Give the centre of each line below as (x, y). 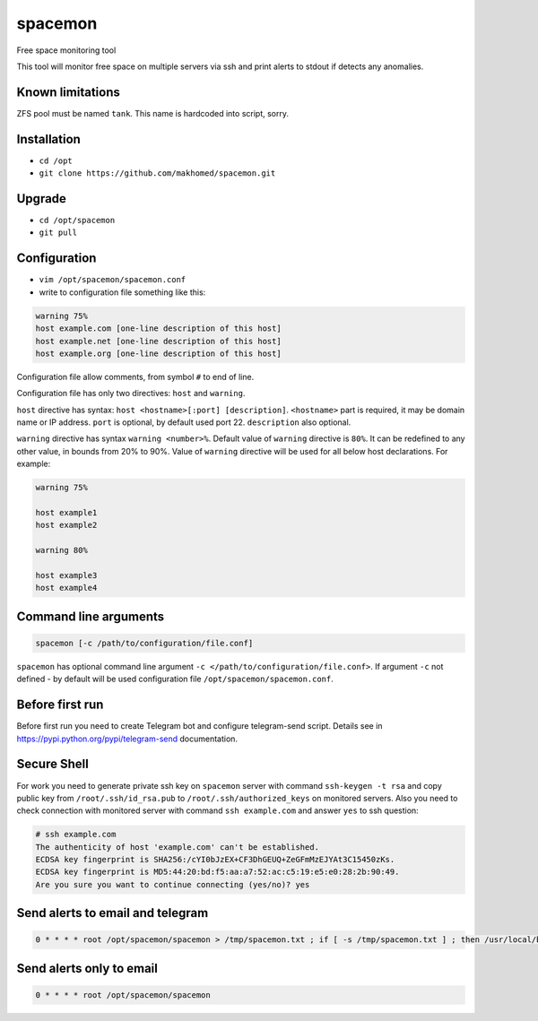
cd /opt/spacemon (77, 221)
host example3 (66, 575)
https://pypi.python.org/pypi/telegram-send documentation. (127, 739)
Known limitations (68, 92)
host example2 (66, 525)
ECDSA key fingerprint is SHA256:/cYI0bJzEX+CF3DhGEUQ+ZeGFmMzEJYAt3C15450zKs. (215, 860)
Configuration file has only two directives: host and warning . (131, 394)
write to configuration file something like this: (122, 292)
